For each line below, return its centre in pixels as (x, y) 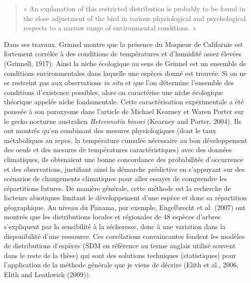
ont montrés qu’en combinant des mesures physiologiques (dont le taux (110, 130)
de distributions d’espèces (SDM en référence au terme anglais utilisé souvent (120, 246)
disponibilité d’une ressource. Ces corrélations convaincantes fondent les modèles (124, 236)
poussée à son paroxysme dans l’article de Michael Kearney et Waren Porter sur (124, 111)
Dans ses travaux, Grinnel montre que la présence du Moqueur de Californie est (124, 44)
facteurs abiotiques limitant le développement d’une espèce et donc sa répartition (125, 198)
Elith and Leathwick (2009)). (47, 274)
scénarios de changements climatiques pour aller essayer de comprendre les (116, 178)
